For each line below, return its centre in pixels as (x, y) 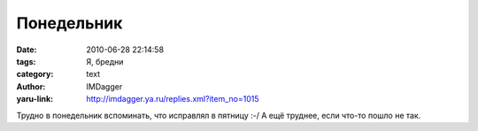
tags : (26, 61)
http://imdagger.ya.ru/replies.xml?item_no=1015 (173, 99)
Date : (27, 50)
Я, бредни (105, 61)
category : (35, 74)
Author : (31, 86)
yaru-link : (35, 99)
